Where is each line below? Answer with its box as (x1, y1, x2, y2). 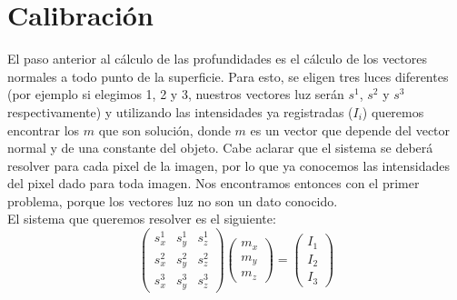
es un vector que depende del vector (250, 120, 451, 139)
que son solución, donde (98, 120, 231, 139)
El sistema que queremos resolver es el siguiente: (7, 209, 276, 228)
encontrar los (7, 120, 80, 139)
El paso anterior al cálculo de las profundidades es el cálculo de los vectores (7, 49, 427, 68)
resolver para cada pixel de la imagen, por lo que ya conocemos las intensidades (7, 155, 451, 175)
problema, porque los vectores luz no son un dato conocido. (7, 191, 338, 210)
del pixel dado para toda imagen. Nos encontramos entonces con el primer (7, 174, 420, 193)
